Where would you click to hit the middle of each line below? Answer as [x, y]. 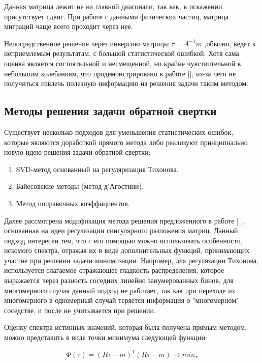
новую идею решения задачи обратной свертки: [77, 152]
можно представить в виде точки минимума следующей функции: [106, 337]
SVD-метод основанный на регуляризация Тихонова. [97, 169]
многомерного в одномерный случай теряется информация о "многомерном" [122, 300]
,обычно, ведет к [230, 43]
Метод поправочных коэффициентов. [73, 203]
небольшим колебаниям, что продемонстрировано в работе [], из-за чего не [120, 73]
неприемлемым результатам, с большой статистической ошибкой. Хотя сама [122, 53]
